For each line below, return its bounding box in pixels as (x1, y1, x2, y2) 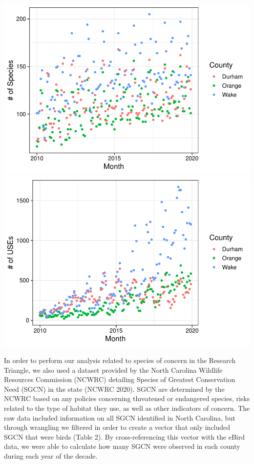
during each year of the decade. (4, 450, 98, 461)
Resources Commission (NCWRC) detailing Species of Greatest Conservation (4, 374, 235, 384)
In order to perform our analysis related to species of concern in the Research (4, 355, 236, 365)
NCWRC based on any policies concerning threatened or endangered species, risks (4, 393, 250, 403)
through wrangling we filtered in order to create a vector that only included (4, 422, 231, 432)
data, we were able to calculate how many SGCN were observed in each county (4, 441, 240, 451)
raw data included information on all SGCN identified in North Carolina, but (4, 412, 235, 423)
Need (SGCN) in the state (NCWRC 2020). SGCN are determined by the (4, 383, 225, 394)
